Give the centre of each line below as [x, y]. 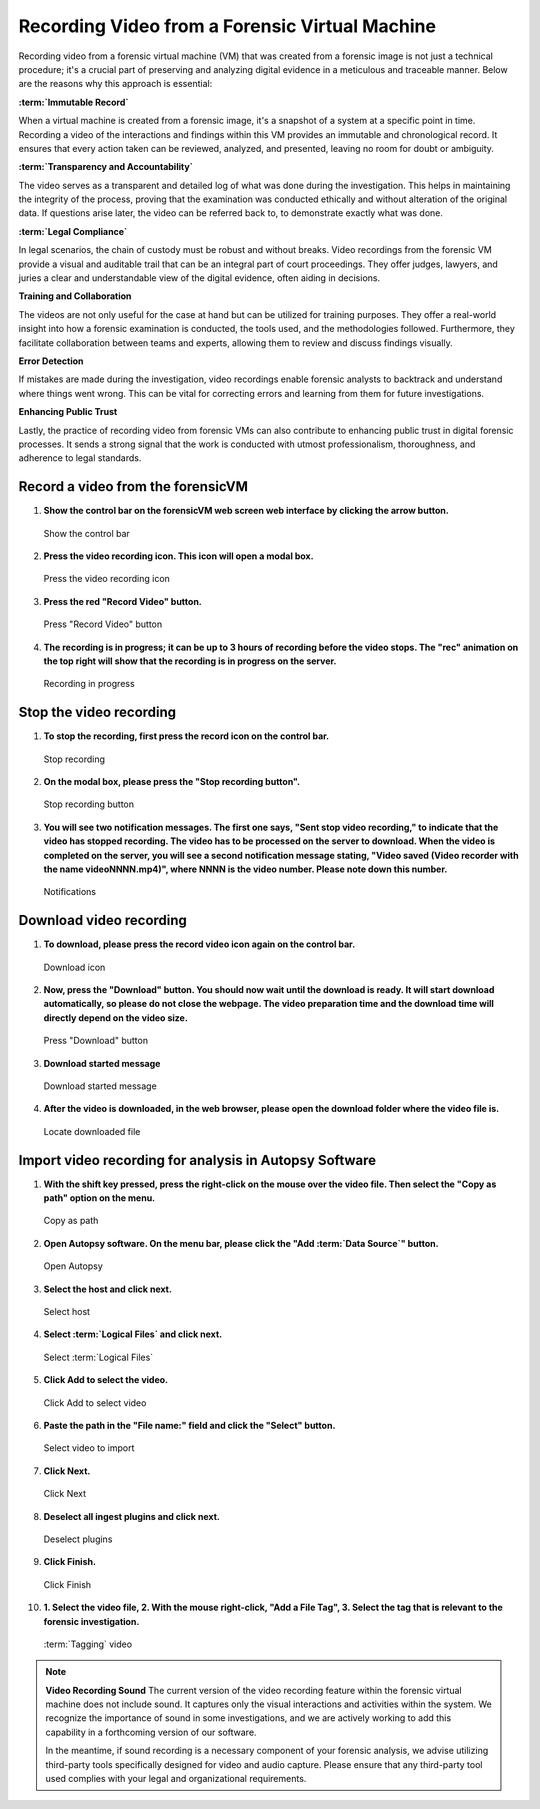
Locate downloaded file [92, 1131]
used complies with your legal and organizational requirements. [176, 1779]
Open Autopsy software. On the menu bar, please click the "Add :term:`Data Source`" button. [241, 1243]
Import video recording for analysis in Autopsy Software [197, 1160]
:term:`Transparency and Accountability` [106, 167]
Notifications [70, 892]
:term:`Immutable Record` [73, 102]
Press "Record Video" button [103, 624]
